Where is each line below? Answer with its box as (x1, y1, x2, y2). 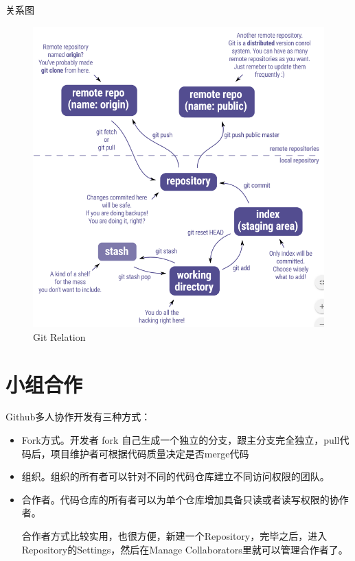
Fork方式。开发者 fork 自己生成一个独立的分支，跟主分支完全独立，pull (21, 433, 340, 447)
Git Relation (33, 329, 86, 344)
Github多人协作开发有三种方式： (5, 409, 151, 424)
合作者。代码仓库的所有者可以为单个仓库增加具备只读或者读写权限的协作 (21, 492, 349, 506)
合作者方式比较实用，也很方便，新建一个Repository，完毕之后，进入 (21, 529, 328, 543)
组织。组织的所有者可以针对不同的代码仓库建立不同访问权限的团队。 (21, 469, 330, 484)
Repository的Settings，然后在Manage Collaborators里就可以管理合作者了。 (21, 542, 348, 556)
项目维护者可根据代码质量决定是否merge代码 (50, 446, 249, 460)
